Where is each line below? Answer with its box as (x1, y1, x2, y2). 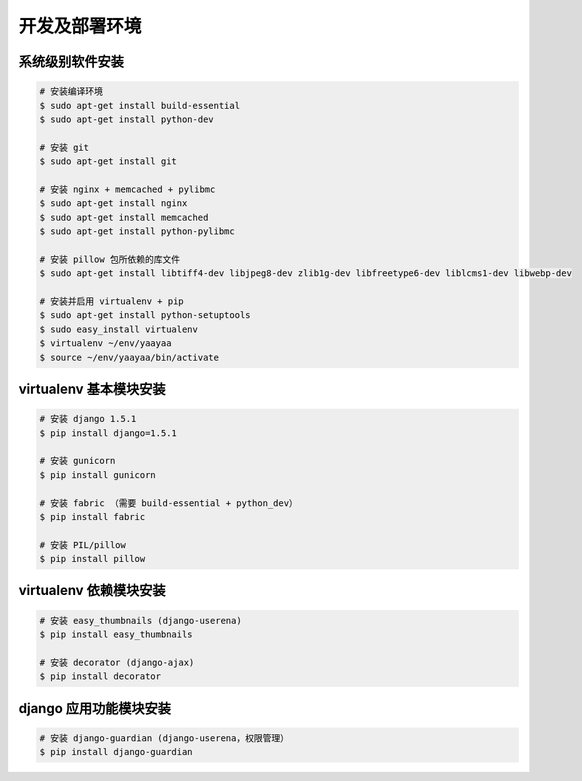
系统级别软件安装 (18, 53, 124, 70)
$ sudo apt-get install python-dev (39, 113, 214, 125)
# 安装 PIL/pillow (39, 539, 127, 550)
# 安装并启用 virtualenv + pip (39, 296, 184, 307)
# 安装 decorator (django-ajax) (39, 656, 195, 668)
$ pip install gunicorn (39, 469, 157, 480)
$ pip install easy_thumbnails (39, 629, 194, 640)
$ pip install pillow (39, 553, 146, 565)
